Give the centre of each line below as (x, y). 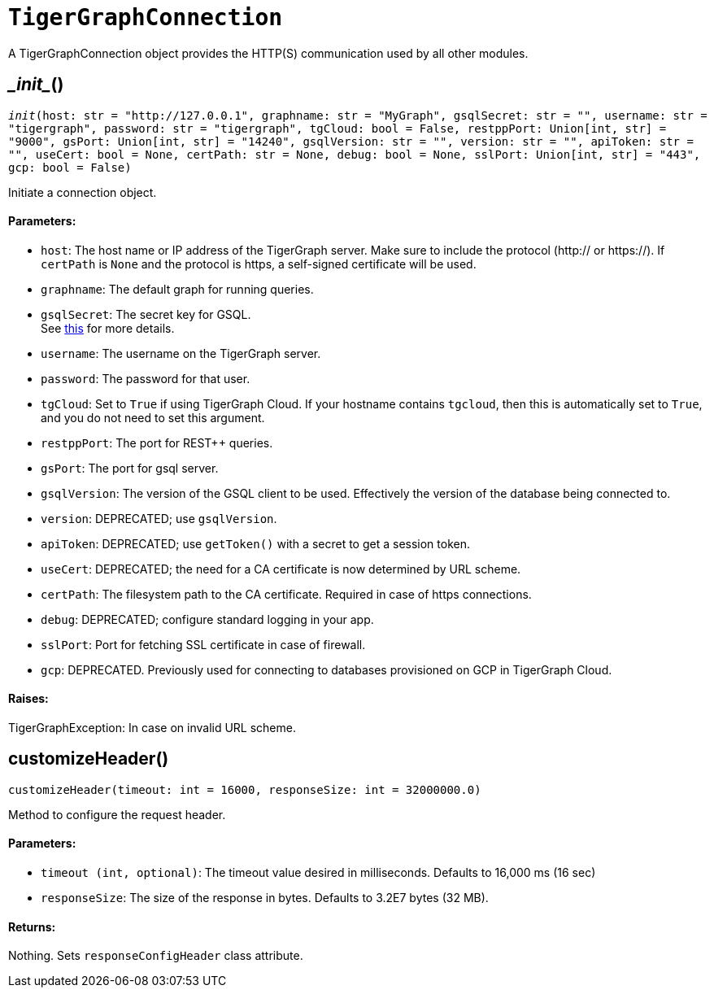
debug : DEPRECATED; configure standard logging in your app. (207, 619)
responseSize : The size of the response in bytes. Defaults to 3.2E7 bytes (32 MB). (265, 898)
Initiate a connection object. (83, 192)
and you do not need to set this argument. (153, 417)
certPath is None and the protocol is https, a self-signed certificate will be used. (259, 264)
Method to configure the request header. (117, 814)
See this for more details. (108, 328)
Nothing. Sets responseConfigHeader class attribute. (156, 956)
